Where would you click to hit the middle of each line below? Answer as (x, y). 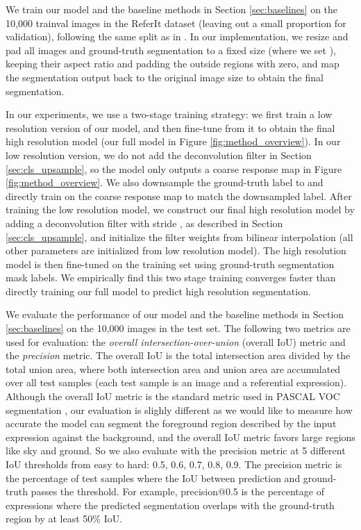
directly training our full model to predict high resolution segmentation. (158, 291)
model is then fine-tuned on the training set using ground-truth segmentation (170, 264)
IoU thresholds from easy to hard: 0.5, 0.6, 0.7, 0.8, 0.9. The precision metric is (174, 464)
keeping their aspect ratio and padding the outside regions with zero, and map (173, 64)
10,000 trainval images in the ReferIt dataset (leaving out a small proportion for (176, 23)
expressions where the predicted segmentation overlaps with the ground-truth (170, 505)
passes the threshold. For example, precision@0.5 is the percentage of (177, 491)
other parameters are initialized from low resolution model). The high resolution (176, 250)
